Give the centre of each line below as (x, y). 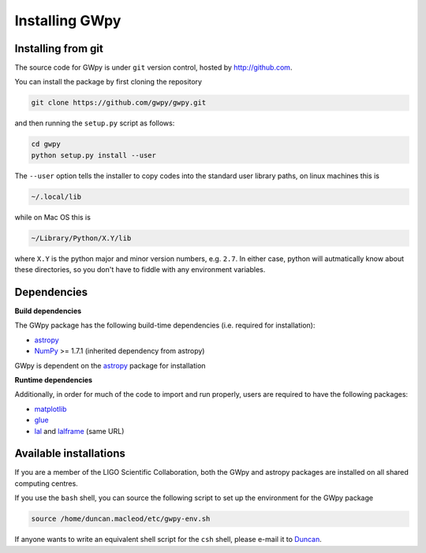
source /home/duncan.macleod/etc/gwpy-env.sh (121, 519)
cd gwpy (46, 144)
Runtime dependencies (54, 379)
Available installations (70, 454)
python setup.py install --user (94, 155)
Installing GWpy (68, 21)
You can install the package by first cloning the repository (108, 82)
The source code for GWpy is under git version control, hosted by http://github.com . (153, 68)
